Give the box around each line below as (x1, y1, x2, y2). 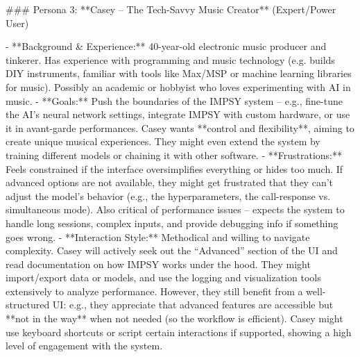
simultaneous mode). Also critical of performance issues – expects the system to (6, 202, 345, 217)
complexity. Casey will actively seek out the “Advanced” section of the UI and (6, 243, 338, 258)
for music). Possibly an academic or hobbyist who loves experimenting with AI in (6, 79, 351, 94)
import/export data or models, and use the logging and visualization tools (6, 270, 321, 285)
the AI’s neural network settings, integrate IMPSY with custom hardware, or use (6, 107, 350, 122)
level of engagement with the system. (6, 338, 163, 353)
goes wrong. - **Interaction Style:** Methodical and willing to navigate (6, 229, 310, 244)
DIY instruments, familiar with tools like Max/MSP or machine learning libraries (6, 66, 352, 81)
